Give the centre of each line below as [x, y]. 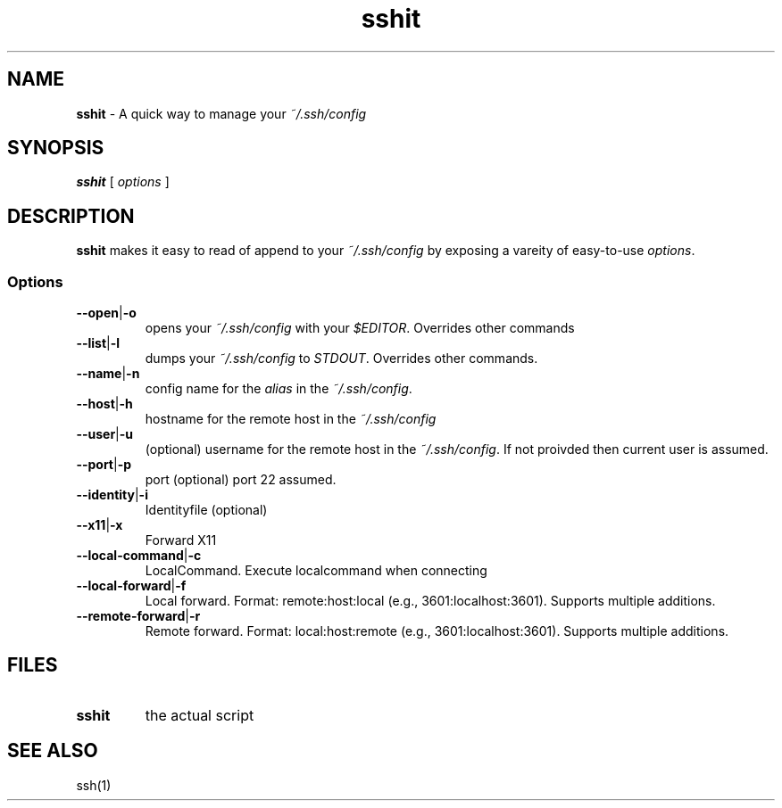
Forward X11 [181, 540]
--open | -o [106, 313]
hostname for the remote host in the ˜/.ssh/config [291, 419]
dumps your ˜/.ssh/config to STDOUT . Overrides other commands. [341, 359]
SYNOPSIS [56, 148]
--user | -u [105, 434]
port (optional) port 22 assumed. [241, 480]
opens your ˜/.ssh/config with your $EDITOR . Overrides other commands [360, 328]
